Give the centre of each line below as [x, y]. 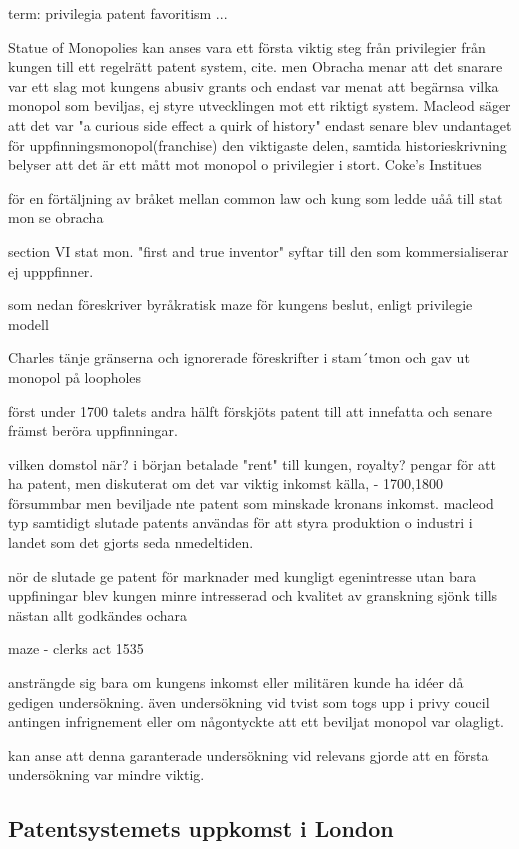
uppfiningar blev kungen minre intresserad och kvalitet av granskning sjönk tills [253, 595]
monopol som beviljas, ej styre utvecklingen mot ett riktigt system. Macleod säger [259, 105]
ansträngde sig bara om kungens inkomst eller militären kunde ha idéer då [236, 682]
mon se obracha [56, 217]
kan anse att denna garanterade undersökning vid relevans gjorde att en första [248, 754]
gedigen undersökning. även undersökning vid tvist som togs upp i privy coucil [249, 701]
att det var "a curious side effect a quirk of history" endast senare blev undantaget [260, 124]
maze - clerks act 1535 [76, 648]
